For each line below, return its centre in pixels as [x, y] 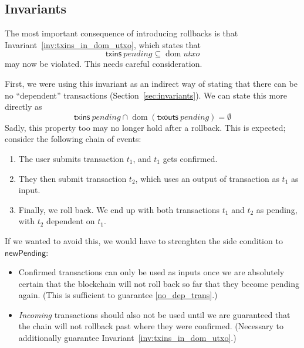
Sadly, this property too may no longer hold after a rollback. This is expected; [145, 127]
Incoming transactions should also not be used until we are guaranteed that [154, 314]
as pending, [277, 209]
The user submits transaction [71, 158]
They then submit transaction [72, 178]
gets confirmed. [190, 158]
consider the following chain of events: [73, 139]
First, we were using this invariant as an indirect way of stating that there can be [151, 83]
